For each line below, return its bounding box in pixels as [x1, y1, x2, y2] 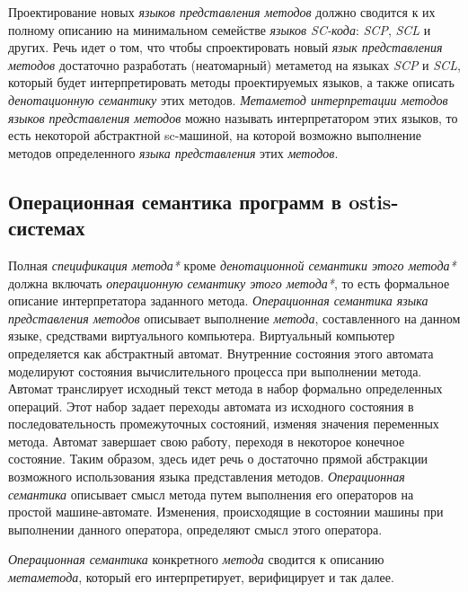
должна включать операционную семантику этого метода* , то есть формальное [8, 273, 450, 292]
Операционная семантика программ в [8, 187, 342, 215]
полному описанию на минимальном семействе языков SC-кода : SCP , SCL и [8, 20, 431, 39]
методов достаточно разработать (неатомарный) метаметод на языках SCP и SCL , [8, 55, 461, 74]
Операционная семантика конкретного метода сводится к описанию [8, 550, 384, 569]
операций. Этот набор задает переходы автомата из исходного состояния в [8, 396, 414, 415]
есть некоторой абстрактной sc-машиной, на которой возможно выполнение [8, 126, 422, 145]
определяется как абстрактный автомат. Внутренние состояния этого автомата [8, 343, 434, 362]
